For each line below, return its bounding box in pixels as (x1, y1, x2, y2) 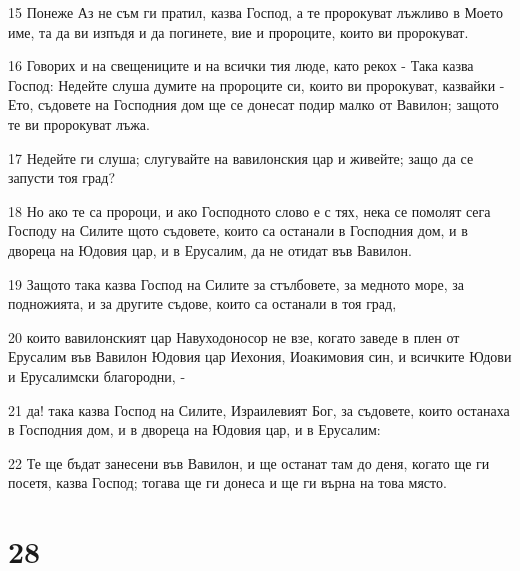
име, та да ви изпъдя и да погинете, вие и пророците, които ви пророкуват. (8, 21, 469, 42)
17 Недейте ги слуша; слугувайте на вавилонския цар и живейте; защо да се (8, 147, 474, 168)
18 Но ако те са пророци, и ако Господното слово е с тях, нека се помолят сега (8, 200, 491, 221)
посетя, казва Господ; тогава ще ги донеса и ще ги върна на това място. (8, 472, 447, 493)
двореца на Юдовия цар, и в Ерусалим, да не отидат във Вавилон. (8, 239, 412, 260)
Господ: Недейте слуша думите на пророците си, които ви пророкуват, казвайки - (8, 74, 505, 95)
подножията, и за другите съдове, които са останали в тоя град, (8, 293, 397, 314)
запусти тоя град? (8, 167, 115, 188)
